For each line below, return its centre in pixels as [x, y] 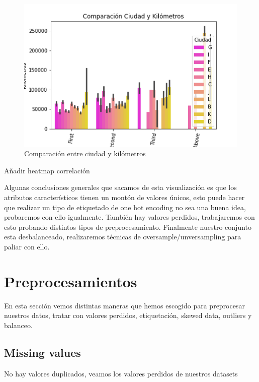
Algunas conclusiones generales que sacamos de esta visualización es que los [120, 187]
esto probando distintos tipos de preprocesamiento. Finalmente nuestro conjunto [128, 227]
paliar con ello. [27, 246]
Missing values [42, 352]
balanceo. [18, 325]
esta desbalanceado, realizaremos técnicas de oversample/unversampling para [123, 237]
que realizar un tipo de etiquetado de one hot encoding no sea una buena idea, [125, 207]
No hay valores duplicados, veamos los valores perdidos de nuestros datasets [121, 373]
